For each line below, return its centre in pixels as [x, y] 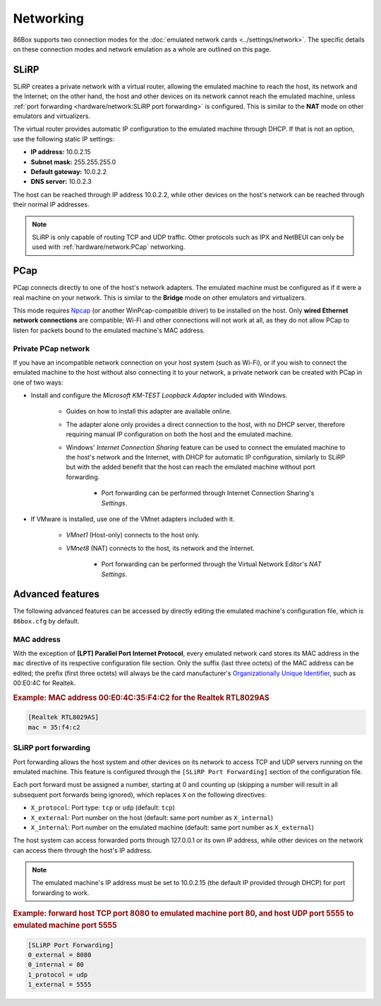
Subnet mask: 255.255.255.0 [73, 162]
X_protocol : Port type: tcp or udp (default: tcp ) [103, 808]
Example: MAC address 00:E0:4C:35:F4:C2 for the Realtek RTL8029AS [141, 698]
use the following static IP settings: [64, 139]
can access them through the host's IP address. [83, 850]
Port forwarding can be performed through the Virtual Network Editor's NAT [211, 564]
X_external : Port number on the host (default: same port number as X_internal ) [152, 817]
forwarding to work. [61, 893]
